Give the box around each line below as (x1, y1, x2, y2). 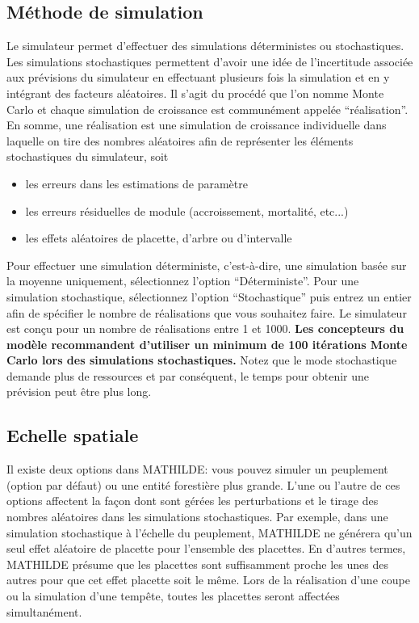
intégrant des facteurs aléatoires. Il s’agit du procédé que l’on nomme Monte (6, 84, 384, 101)
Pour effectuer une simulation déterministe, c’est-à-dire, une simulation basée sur (6, 256, 407, 273)
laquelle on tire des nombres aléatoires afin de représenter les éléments (6, 132, 354, 149)
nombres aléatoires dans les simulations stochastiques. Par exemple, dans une (6, 508, 388, 525)
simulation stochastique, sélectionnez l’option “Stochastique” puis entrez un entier (6, 288, 412, 305)
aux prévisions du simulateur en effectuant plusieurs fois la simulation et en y (6, 69, 390, 86)
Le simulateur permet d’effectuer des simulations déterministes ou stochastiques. (6, 37, 404, 54)
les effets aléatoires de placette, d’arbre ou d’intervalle (25, 229, 292, 246)
